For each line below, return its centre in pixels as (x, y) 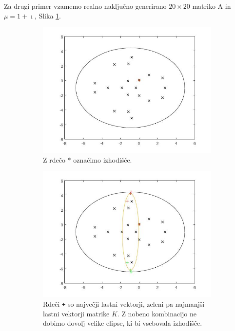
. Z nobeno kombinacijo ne (157, 313)
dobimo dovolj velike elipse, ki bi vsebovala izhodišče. (123, 323)
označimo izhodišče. (103, 159)
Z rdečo (54, 159)
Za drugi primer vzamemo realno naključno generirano (85, 6)
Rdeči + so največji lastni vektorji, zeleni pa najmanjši (124, 303)
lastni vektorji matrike (76, 313)
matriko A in (212, 6)
